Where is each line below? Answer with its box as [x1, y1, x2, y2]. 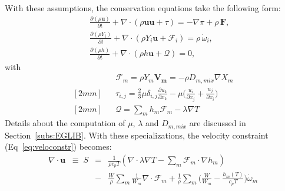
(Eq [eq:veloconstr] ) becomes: [5, 140, 112, 153]
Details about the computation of [5, 117, 125, 129]
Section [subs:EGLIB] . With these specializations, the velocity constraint [5, 129, 269, 141]
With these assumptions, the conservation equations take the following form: [5, 2, 281, 14]
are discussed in [189, 117, 246, 129]
